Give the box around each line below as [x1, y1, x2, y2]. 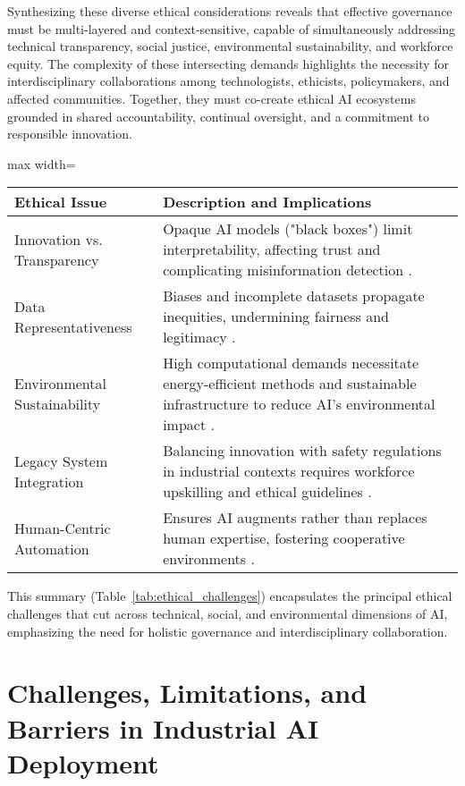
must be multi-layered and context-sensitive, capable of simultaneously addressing [7, 19, 456, 38]
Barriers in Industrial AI [7, 709, 319, 746]
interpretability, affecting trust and [163, 239, 381, 260]
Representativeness [14, 316, 132, 337]
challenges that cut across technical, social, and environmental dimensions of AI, [7, 604, 448, 622]
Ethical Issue [14, 191, 107, 213]
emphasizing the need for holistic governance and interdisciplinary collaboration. [7, 621, 448, 640]
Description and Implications [163, 191, 372, 213]
